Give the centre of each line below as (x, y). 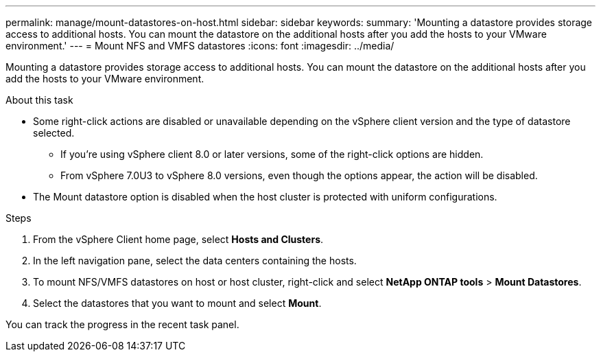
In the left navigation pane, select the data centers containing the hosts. (195, 261)
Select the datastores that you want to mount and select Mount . (177, 303)
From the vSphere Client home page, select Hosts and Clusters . (178, 239)
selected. (54, 133)
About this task (39, 100)
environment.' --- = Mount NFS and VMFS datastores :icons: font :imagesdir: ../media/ (200, 46)
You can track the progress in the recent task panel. (122, 324)
